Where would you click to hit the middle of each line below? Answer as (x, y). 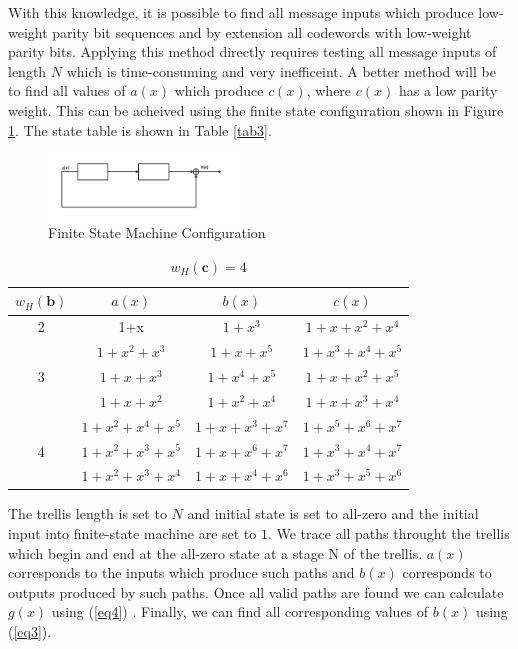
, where (329, 90)
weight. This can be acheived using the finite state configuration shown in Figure (256, 109)
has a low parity (448, 90)
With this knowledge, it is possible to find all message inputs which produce (241, 12)
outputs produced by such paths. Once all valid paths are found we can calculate (256, 591)
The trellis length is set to (87, 513)
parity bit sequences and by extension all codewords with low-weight (262, 31)
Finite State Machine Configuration (157, 232)
